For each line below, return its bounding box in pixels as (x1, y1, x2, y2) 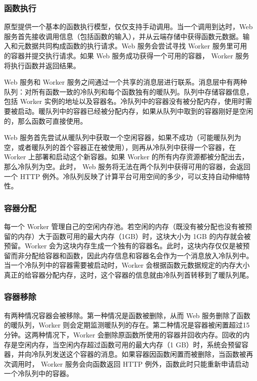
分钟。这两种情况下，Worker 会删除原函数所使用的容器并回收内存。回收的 (4, 329, 243, 339)
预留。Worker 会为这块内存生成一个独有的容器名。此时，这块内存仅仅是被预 (4, 240, 250, 251)
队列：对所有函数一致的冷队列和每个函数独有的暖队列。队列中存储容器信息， (4, 86, 253, 96)
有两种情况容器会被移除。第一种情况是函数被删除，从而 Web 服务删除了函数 (4, 310, 251, 320)
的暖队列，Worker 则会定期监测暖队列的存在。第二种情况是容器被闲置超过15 (4, 320, 250, 330)
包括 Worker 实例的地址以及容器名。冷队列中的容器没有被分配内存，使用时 (4, 96, 245, 106)
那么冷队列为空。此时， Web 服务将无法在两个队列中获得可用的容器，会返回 (4, 161, 251, 171)
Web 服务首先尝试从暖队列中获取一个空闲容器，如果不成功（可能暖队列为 (4, 132, 241, 143)
